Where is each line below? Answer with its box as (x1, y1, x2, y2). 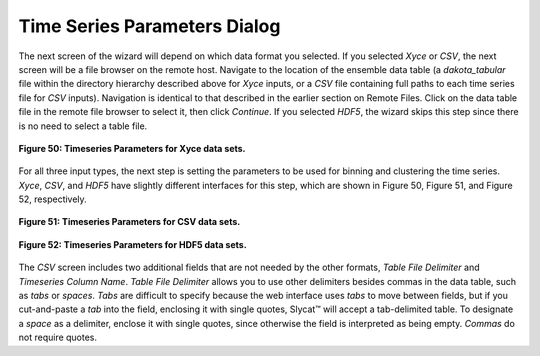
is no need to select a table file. (18, 120, 148, 132)
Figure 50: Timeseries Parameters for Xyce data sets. (18, 142, 246, 154)
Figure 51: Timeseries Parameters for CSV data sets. (18, 216, 241, 228)
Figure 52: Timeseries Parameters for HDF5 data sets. (18, 238, 247, 250)
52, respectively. (18, 193, 87, 205)
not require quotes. (18, 331, 98, 344)
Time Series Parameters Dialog (18, 15, 281, 37)
